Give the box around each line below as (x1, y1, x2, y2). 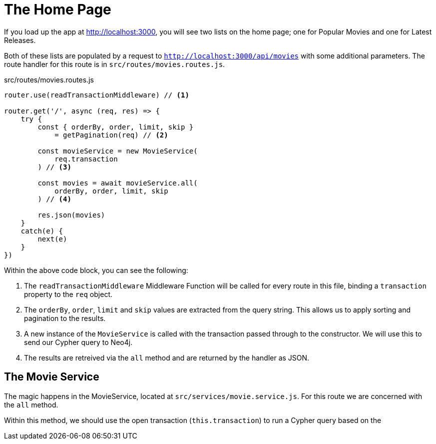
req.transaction (54, 154, 118, 163)
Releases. (4, 35, 36, 44)
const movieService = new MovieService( (37, 146, 198, 155)
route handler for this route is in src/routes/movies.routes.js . (4, 59, 225, 68)
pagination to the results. (24, 313, 106, 322)
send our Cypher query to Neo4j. (24, 337, 133, 346)
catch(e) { (20, 226, 63, 235)
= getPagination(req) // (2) (54, 130, 168, 139)
